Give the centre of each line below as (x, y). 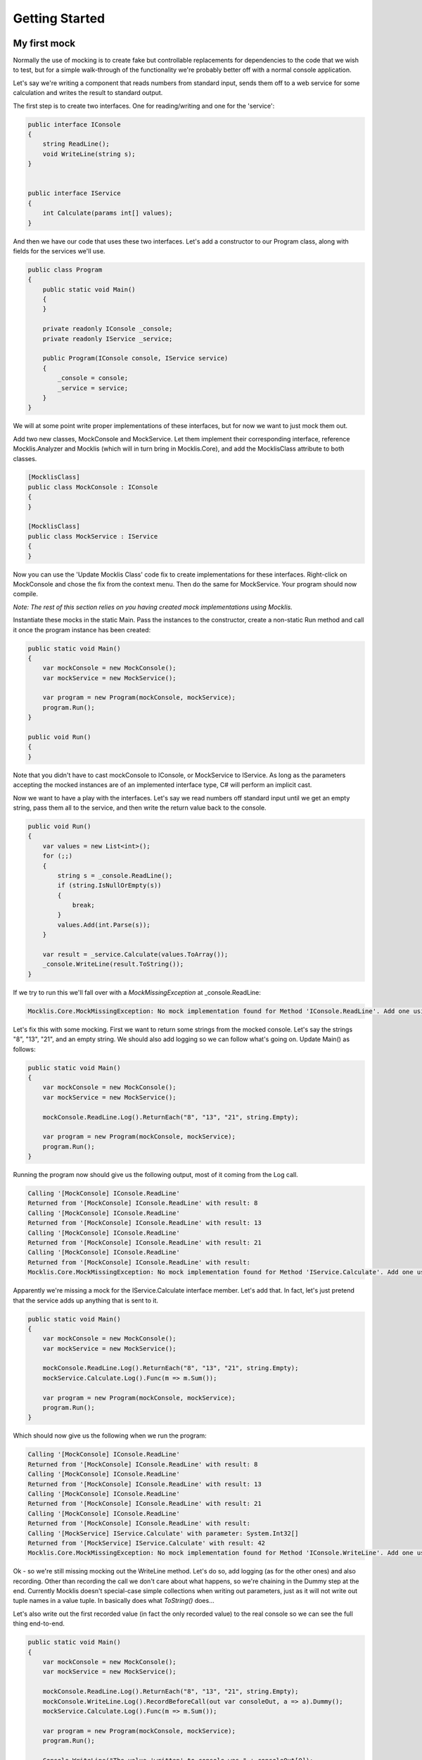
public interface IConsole (74, 124)
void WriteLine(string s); (89, 154)
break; (83, 905)
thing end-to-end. (39, 1623)
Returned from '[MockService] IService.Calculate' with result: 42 (147, 1543)
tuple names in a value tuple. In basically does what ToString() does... (114, 1601)
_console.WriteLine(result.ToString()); (113, 964)
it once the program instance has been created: (82, 629)
